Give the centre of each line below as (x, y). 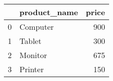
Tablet (30, 41)
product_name (49, 12)
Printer (32, 69)
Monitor (33, 55)
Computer (37, 27)
